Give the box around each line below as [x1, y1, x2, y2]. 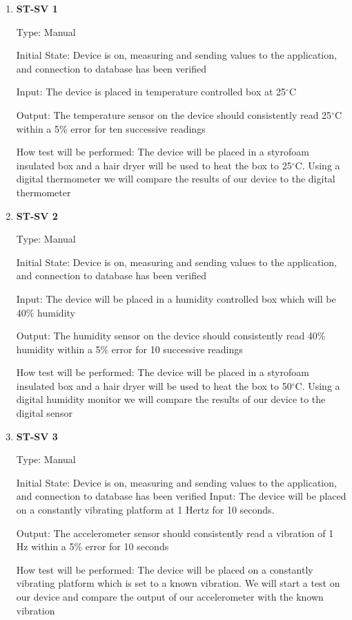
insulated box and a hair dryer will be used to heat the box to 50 [16, 378, 292, 393]
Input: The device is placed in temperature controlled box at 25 [16, 84, 286, 99]
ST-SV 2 [16, 208, 58, 223]
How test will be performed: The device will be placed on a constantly [16, 562, 313, 576]
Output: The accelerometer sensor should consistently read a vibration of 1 [16, 525, 334, 540]
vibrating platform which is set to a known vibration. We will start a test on [16, 576, 340, 590]
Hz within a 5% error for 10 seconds [16, 539, 169, 554]
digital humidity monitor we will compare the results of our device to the [16, 392, 326, 406]
